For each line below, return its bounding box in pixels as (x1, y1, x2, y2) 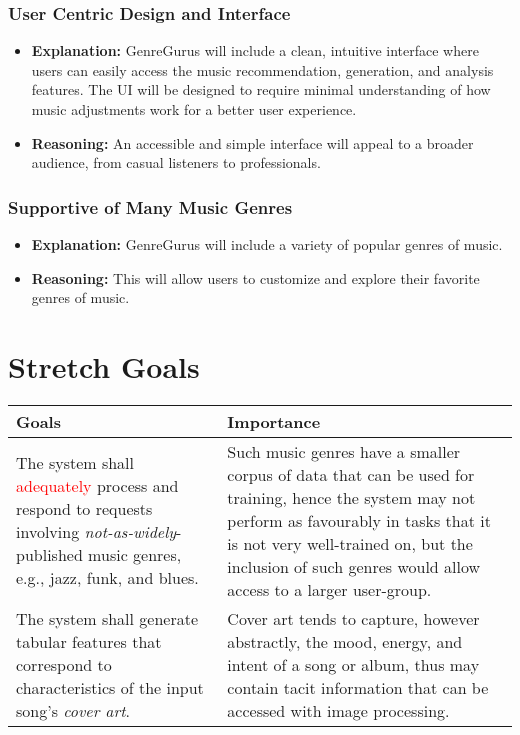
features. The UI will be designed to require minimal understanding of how (31, 79, 491, 100)
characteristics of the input (16, 675, 204, 699)
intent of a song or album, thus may (227, 652, 480, 676)
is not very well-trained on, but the (227, 531, 473, 555)
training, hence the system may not (227, 485, 476, 509)
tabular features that (16, 629, 162, 653)
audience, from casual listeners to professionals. (31, 152, 321, 173)
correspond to (16, 652, 112, 676)
